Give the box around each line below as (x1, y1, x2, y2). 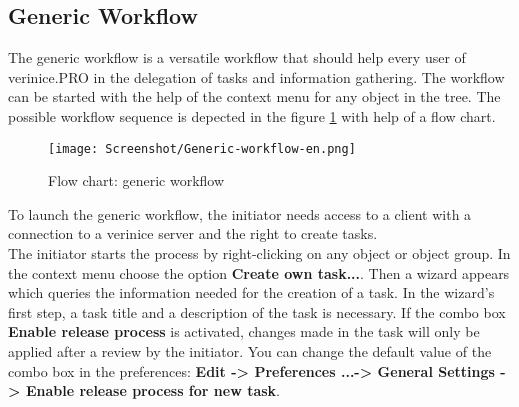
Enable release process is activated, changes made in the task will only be (8, 321, 480, 342)
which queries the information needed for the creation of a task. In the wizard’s (8, 282, 495, 303)
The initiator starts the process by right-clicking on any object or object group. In (8, 243, 511, 264)
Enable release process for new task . (25, 380, 280, 401)
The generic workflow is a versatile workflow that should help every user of (8, 47, 466, 68)
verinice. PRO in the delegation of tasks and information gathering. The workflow (8, 66, 505, 87)
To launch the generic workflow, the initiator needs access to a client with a (8, 203, 472, 224)
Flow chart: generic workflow (48, 170, 225, 191)
